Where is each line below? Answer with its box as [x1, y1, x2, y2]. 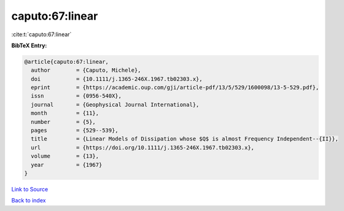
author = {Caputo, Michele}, [31, 67, 141, 74]
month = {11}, [31, 110, 100, 117]
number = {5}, [31, 118, 96, 125]
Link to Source [11, 185, 49, 193]
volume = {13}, [31, 153, 100, 159]
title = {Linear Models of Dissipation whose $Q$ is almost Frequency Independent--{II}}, [31, 136, 339, 142]
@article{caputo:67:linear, [24, 58, 109, 65]
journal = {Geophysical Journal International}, [31, 101, 200, 108]
